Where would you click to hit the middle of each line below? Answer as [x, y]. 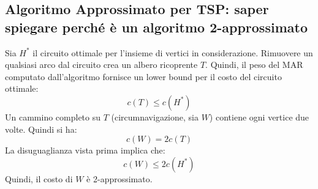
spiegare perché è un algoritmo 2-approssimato [156, 27]
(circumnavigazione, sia [155, 117]
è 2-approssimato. [119, 178]
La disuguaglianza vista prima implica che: [85, 150]
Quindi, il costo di [39, 178]
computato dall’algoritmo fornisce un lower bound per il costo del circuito [143, 76]
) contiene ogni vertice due [259, 117]
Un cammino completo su [53, 117]
